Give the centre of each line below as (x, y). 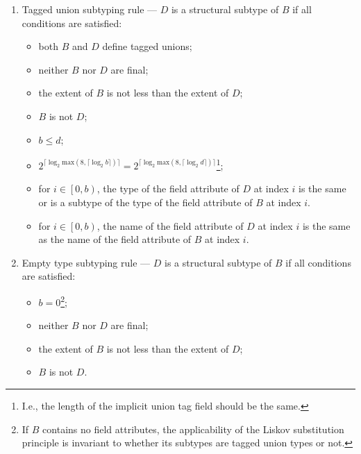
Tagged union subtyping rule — (90, 9)
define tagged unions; (147, 46)
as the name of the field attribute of (115, 239)
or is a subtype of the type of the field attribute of (145, 202)
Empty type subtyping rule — (86, 262)
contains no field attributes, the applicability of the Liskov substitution (193, 429)
